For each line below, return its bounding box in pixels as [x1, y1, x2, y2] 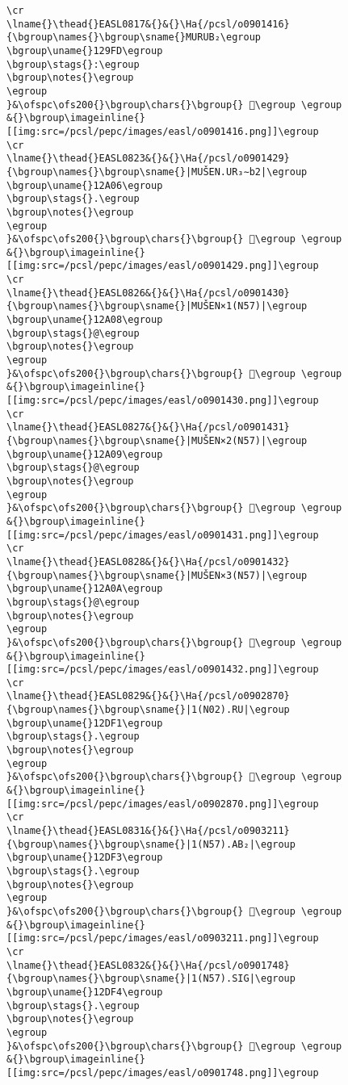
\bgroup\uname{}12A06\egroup [6, 179, 163, 191]
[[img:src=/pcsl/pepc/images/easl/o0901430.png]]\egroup [6, 395, 319, 407]
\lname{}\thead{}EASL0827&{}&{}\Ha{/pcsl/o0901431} [6, 421, 290, 434]
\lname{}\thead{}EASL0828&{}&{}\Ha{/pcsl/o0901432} [6, 555, 290, 568]
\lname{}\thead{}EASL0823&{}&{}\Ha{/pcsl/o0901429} [6, 153, 290, 165]
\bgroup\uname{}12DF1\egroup [6, 717, 163, 729]
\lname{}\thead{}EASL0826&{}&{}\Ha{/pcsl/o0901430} [6, 287, 290, 299]
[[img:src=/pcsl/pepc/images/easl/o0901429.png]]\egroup [6, 260, 319, 272]
